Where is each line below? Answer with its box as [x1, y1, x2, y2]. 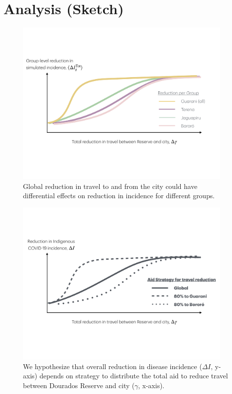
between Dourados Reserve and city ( [23, 380, 135, 390]
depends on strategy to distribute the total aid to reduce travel [39, 371, 228, 381]
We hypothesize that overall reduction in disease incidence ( [23, 361, 202, 371]
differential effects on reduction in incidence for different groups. [23, 190, 215, 201]
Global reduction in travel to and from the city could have [23, 181, 197, 191]
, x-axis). [138, 380, 165, 390]
